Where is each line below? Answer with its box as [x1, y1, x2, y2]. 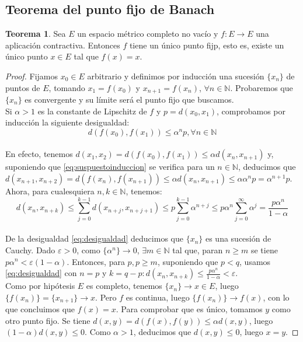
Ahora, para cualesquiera [5, 185, 95, 197]
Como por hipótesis [5, 280, 75, 292]
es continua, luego [126, 291, 190, 303]
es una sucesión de [205, 232, 271, 245]
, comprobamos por [217, 104, 286, 117]
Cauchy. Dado [5, 243, 55, 256]
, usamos [239, 255, 271, 267]
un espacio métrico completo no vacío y [77, 27, 218, 40]
